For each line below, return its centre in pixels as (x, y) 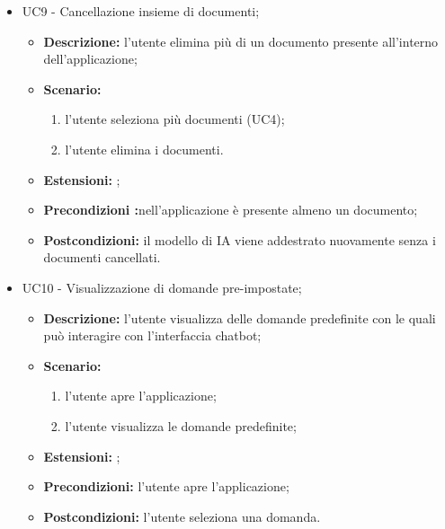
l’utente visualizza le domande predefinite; (181, 425)
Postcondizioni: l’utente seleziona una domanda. (182, 516)
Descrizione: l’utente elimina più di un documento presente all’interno (241, 41)
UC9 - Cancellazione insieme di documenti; (141, 11)
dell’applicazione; (90, 59)
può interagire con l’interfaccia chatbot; (152, 335)
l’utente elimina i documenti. (144, 149)
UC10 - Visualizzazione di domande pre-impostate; (162, 287)
